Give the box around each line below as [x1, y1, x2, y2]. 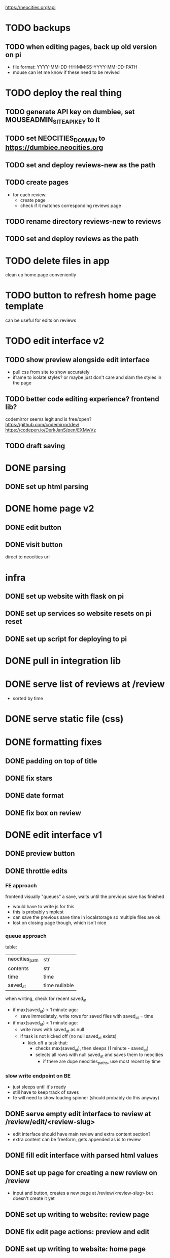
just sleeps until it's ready [12, 1084, 66, 1090]
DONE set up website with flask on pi [5, 592, 124, 601]
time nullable [43, 982, 74, 989]
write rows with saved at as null [20, 1026, 85, 1034]
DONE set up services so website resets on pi [5, 609, 152, 618]
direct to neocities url [5, 554, 50, 560]
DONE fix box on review [5, 808, 81, 817]
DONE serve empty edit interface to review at [5, 1109, 151, 1118]
